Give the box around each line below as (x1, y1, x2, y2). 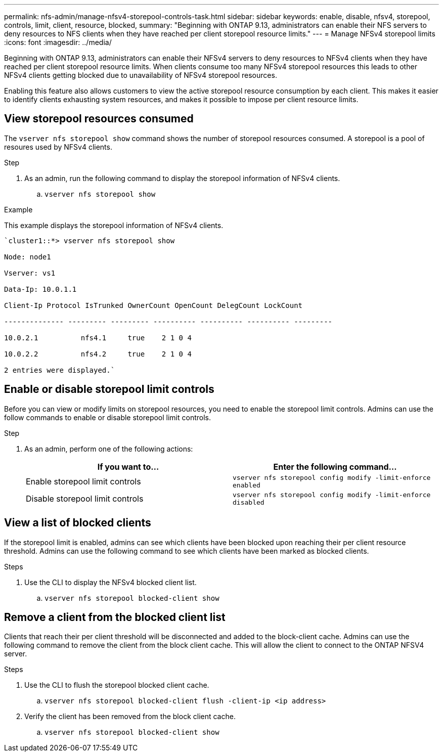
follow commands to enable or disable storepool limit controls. (4, 413, 211, 422)
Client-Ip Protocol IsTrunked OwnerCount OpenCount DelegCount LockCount (4, 301, 303, 309)
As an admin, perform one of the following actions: (24, 444, 193, 453)
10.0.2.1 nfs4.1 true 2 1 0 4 (4, 333, 192, 342)
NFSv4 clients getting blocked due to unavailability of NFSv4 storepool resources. (4, 71, 277, 79)
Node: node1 (4, 252, 51, 261)
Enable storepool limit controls (26, 476, 141, 486)
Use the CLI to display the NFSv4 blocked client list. (24, 577, 197, 587)
